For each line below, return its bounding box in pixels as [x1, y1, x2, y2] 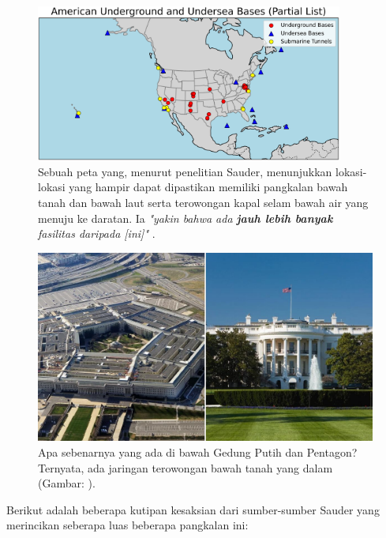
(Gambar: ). [38, 475, 96, 491]
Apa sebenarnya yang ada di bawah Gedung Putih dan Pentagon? [38, 443, 358, 460]
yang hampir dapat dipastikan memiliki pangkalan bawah [69, 179, 348, 195]
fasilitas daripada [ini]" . [38, 225, 156, 242]
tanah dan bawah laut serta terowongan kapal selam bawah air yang [38, 194, 369, 211]
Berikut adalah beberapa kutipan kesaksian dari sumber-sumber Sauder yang [6, 501, 380, 517]
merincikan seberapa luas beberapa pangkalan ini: [6, 517, 249, 533]
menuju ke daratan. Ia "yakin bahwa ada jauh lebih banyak [38, 209, 333, 226]
